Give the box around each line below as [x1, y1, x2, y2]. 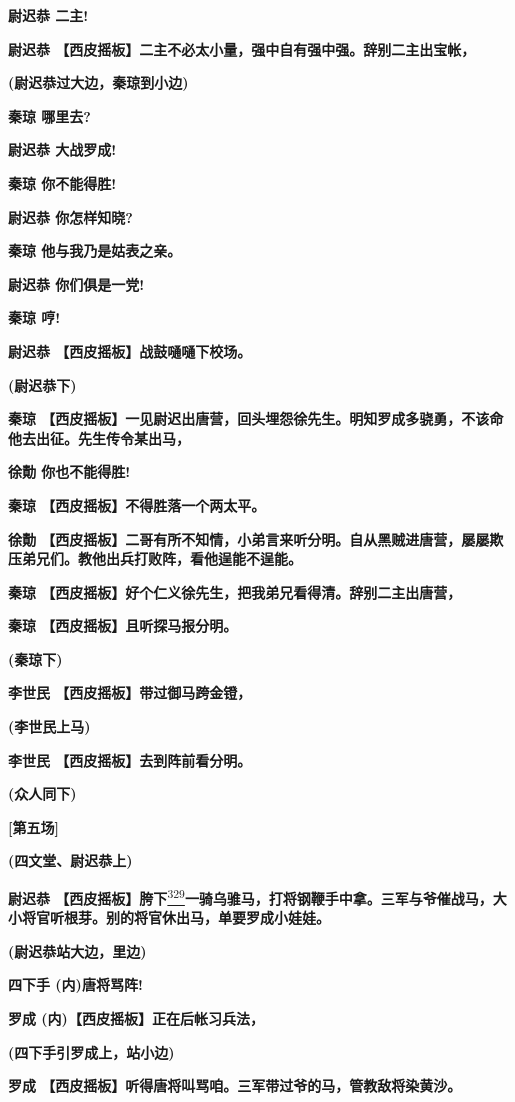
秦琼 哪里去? [8, 105, 91, 126]
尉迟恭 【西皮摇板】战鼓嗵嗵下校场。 [8, 340, 252, 361]
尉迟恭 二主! [8, 5, 89, 25]
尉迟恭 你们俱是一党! [8, 273, 145, 294]
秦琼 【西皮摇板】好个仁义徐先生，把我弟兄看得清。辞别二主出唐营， [8, 581, 462, 602]
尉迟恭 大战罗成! [8, 139, 117, 160]
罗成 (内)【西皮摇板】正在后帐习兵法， [8, 1008, 264, 1029]
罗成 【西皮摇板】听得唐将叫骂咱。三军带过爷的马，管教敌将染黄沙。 [8, 1075, 455, 1096]
